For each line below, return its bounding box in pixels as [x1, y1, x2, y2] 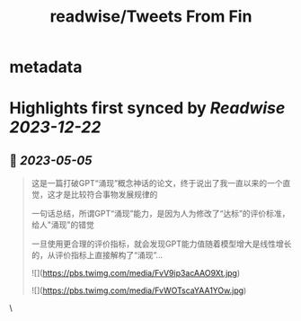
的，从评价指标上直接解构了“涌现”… [31, 250, 164, 261]
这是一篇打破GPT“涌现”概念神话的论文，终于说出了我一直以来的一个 [31, 178, 283, 189]
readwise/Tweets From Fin [49, 6, 252, 27]
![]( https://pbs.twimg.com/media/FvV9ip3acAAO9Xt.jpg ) [31, 268, 241, 279]
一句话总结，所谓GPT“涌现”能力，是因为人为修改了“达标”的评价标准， [31, 209, 290, 219]
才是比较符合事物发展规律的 [55, 189, 158, 200]
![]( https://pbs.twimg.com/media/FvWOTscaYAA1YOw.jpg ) [31, 285, 247, 296]
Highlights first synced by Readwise [9, 98, 286, 119]
